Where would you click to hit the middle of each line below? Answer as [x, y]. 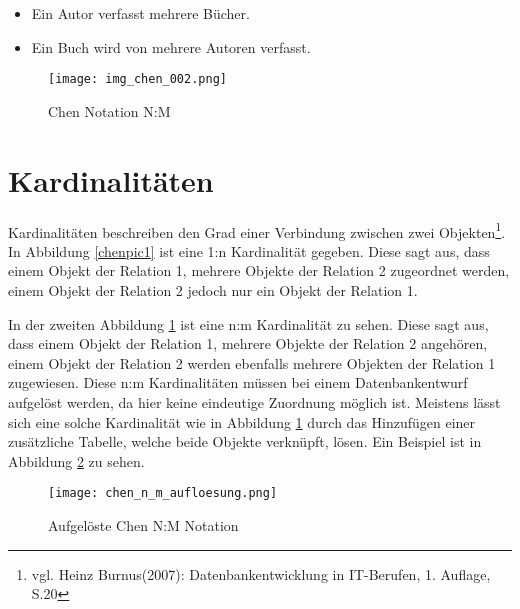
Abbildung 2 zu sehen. [76, 460]
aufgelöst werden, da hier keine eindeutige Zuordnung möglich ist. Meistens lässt [254, 401]
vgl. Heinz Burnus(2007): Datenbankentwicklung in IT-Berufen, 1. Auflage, [261, 573]
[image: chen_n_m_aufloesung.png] [163, 493]
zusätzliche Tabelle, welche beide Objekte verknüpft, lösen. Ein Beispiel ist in [245, 441]
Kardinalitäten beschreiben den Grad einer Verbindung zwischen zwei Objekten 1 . [257, 230]
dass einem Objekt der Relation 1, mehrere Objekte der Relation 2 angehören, [248, 343]
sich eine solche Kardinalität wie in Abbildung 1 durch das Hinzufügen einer [242, 421]
